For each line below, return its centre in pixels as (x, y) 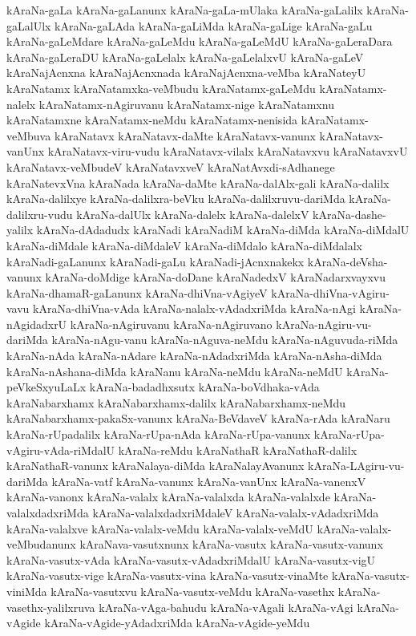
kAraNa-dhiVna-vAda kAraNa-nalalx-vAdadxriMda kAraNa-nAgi (194, 308)
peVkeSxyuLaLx (46, 387)
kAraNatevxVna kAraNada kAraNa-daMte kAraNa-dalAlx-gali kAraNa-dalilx (198, 182)
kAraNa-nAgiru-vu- (324, 324)
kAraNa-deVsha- (347, 261)
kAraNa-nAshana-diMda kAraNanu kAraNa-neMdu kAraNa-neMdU (175, 371)
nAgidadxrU (37, 324)
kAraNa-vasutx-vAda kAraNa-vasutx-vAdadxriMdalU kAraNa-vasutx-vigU (191, 559)
